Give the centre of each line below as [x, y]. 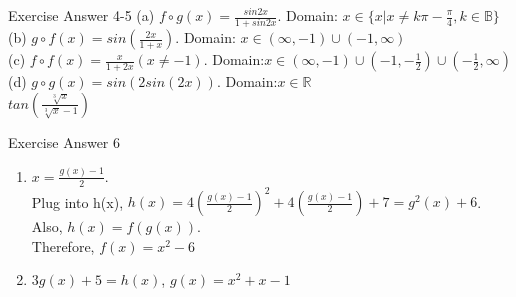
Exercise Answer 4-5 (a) [81, 15]
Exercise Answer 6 [64, 141]
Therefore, [63, 245]
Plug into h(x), [77, 201]
